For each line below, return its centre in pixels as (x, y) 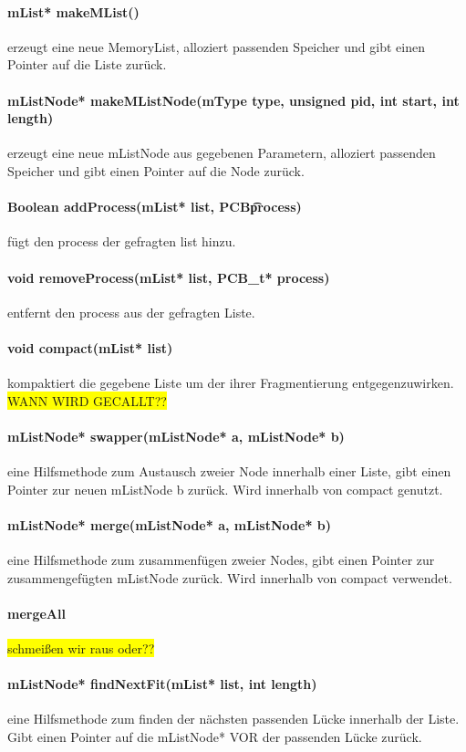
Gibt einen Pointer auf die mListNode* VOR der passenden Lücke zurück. (215, 737)
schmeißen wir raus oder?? (81, 648)
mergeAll (36, 613)
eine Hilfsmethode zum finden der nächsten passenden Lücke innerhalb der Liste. (233, 719)
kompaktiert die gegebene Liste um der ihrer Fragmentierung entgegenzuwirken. (231, 383)
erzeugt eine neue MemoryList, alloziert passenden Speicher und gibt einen (216, 46)
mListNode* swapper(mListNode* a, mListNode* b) (176, 436)
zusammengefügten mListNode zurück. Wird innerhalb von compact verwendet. (230, 577)
